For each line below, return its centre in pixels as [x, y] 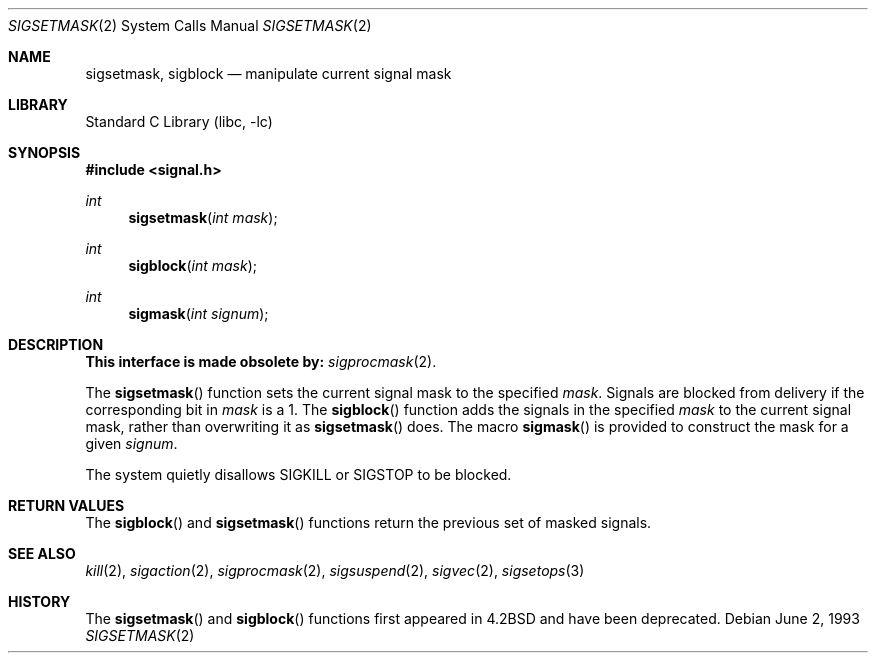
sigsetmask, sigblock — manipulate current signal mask [268, 73]
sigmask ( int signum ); [198, 313]
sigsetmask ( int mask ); [203, 217]
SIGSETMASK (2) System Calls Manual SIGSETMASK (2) [190, 25]
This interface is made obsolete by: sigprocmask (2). [261, 361]
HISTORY [39, 601]
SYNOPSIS [44, 152]
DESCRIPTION [56, 344]
